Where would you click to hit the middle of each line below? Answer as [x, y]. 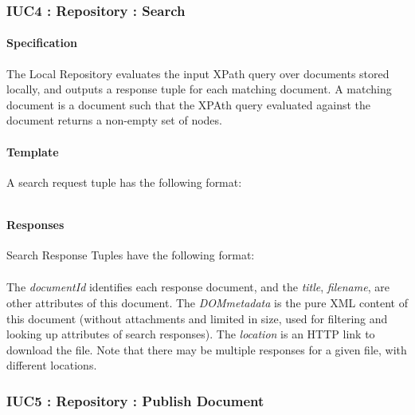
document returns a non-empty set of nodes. [114, 120]
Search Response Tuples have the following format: [131, 255]
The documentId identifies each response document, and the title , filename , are [198, 287]
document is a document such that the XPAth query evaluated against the [189, 104]
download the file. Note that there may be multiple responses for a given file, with [207, 349]
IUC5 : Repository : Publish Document [135, 400]
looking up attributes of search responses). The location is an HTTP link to [191, 334]
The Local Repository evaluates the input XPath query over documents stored [198, 73]
